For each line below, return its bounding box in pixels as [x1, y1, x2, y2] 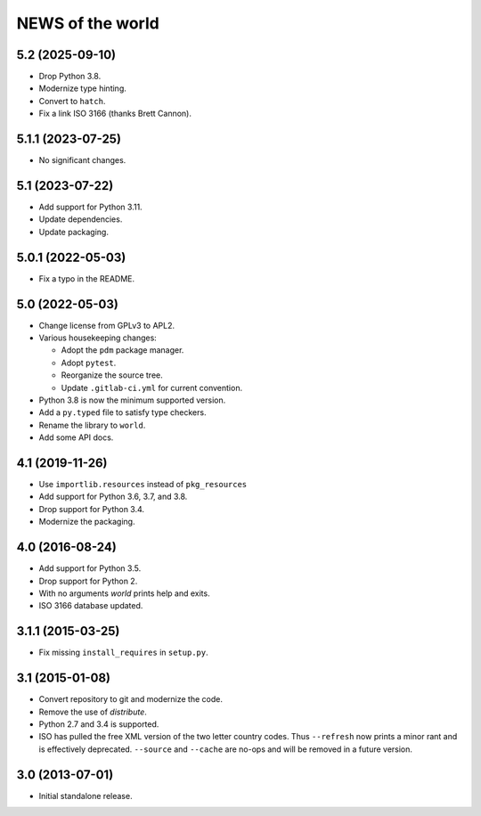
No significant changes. [38, 155, 126, 166]
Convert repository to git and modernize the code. [38, 694, 223, 705]
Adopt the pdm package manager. [61, 345, 184, 355]
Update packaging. [38, 226, 109, 237]
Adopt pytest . [61, 357, 117, 368]
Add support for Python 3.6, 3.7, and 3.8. [38, 491, 188, 502]
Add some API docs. [38, 432, 114, 443]
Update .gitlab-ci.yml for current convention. [61, 382, 243, 393]
